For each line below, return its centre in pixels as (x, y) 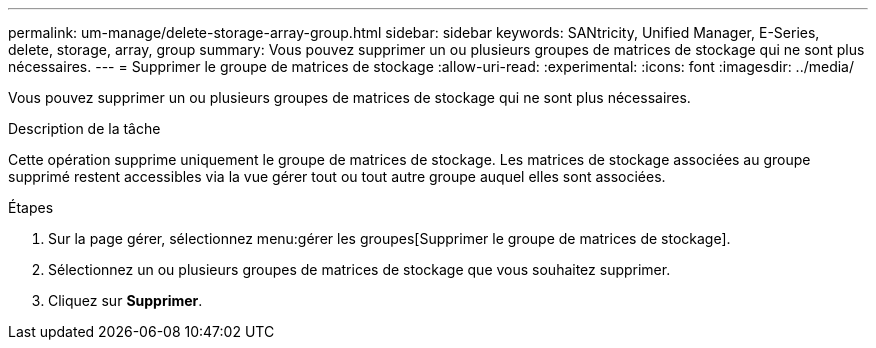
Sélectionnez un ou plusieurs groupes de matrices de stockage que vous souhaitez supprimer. (359, 269)
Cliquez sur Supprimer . (125, 300)
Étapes (31, 207)
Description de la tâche (84, 128)
